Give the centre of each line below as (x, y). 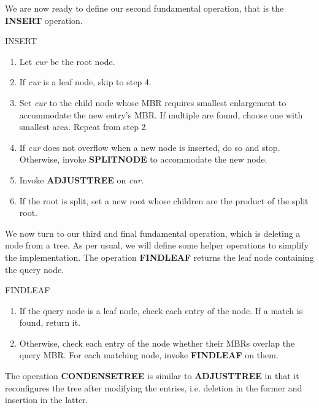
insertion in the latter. (47, 400)
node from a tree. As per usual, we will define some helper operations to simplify (157, 245)
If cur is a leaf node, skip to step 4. (85, 82)
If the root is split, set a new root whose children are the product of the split (164, 200)
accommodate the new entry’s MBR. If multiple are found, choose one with (161, 114)
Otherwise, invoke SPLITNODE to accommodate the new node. (143, 159)
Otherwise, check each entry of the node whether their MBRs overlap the (157, 343)
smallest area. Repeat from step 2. (84, 127)
